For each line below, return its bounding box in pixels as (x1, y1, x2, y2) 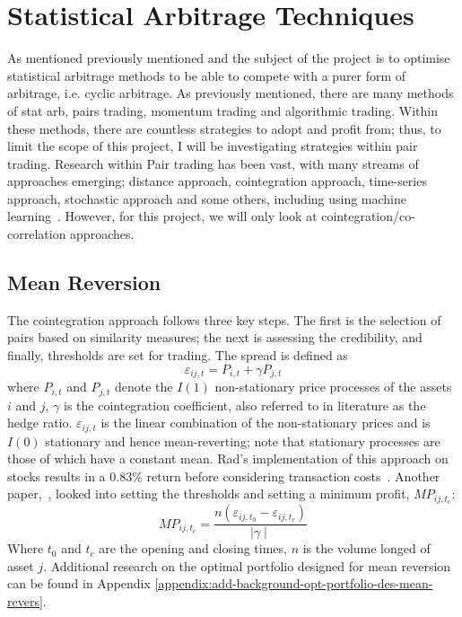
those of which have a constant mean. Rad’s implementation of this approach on (7, 449, 449, 468)
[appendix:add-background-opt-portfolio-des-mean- (154, 574, 433, 593)
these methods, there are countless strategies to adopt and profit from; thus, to (7, 119, 441, 137)
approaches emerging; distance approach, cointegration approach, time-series (7, 172, 427, 190)
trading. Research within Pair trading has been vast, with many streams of (7, 154, 419, 172)
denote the (114, 377, 173, 396)
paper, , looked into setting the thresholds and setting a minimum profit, (7, 484, 410, 503)
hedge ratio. (7, 413, 73, 432)
